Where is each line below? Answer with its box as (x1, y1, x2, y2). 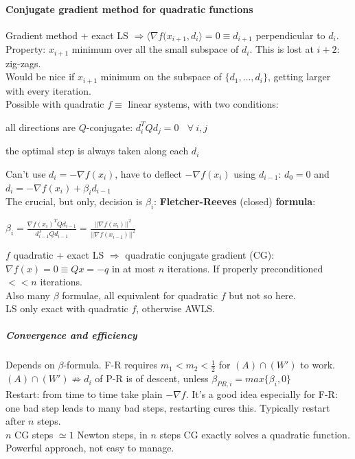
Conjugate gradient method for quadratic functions (5, 1, 253, 16)
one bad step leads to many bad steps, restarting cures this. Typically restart (5, 400, 330, 414)
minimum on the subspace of (100, 69, 222, 84)
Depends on (5, 357, 55, 372)
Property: (5, 42, 46, 56)
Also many (5, 287, 51, 302)
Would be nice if (5, 69, 75, 84)
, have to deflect (115, 166, 182, 180)
